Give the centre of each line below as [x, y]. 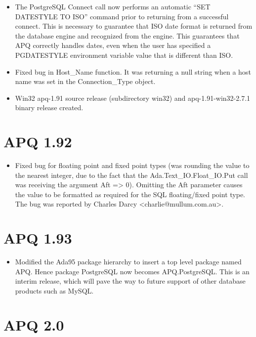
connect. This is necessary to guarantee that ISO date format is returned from [134, 26]
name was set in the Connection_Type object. [85, 81]
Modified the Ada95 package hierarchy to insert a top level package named [128, 262]
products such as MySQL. [54, 290]
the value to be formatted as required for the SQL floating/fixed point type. [130, 194]
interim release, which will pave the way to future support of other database [130, 281]
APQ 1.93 [38, 238]
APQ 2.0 [34, 324]
